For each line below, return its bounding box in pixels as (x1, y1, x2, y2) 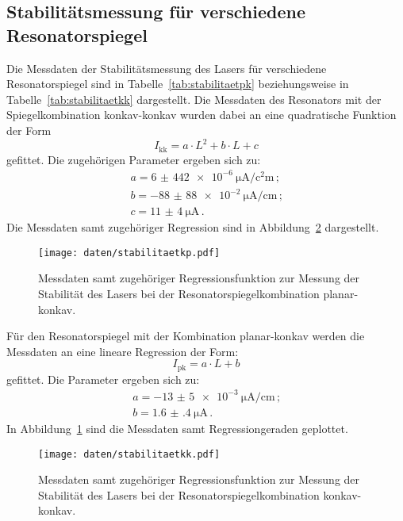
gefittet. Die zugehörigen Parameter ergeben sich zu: (6, 151, 261, 167)
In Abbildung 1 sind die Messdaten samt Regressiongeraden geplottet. (6, 420, 348, 437)
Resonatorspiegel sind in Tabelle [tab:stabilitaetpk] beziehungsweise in (6, 75, 349, 92)
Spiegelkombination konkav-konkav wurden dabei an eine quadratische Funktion (6, 106, 397, 123)
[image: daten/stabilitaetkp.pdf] (38, 247, 221, 259)
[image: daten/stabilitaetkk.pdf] (38, 448, 221, 460)
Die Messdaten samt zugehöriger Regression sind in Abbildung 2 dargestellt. (6, 219, 379, 236)
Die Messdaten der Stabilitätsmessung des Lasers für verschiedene (6, 59, 327, 76)
